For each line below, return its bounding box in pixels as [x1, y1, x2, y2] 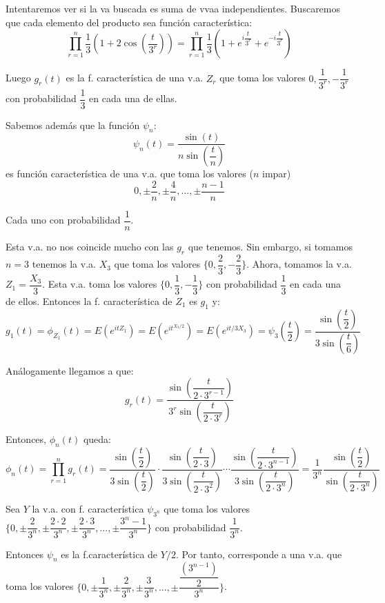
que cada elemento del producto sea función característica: [6, 14, 253, 29]
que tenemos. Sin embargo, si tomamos [188, 239, 353, 254]
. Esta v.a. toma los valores [42, 277, 157, 291]
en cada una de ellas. [89, 91, 177, 106]
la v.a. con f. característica [32, 501, 144, 515]
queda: [83, 432, 111, 446]
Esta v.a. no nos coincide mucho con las [6, 239, 174, 254]
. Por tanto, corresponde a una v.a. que [175, 546, 342, 561]
